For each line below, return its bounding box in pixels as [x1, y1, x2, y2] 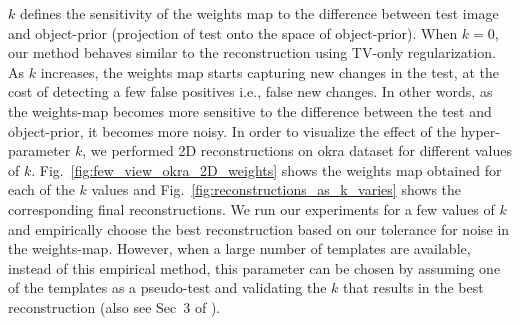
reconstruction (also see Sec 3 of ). [8, 296, 221, 317]
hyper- [460, 120, 500, 141]
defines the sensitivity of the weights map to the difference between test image [19, 3, 499, 23]
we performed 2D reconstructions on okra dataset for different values [90, 140, 512, 161]
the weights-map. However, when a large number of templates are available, [8, 238, 471, 259]
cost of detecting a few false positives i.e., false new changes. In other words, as [8, 81, 493, 102]
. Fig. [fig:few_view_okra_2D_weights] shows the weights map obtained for [31, 159, 502, 180]
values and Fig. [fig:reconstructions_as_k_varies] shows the [91, 179, 462, 200]
